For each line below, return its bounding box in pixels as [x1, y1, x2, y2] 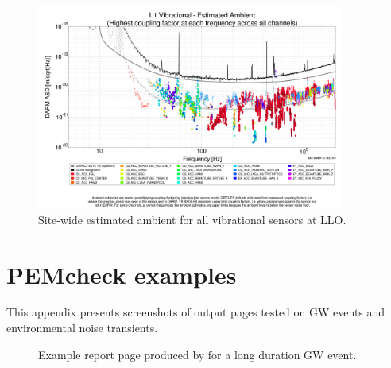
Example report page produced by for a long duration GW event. [38, 346, 357, 362]
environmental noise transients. [6, 320, 158, 336]
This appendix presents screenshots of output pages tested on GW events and [6, 304, 385, 320]
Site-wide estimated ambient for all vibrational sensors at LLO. [38, 211, 346, 227]
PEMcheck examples [6, 258, 237, 290]
